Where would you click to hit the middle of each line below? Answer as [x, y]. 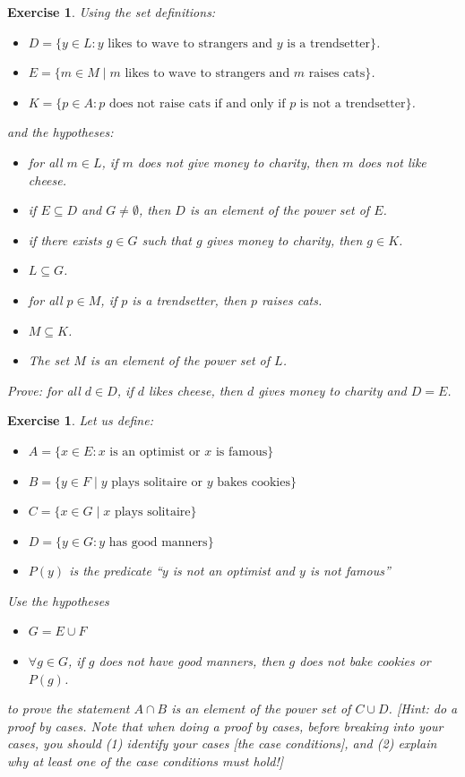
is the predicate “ [116, 571]
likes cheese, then [196, 390]
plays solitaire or [157, 482]
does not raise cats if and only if [197, 103]
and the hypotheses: [60, 132]
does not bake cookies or [365, 661]
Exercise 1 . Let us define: [80, 420]
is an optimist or [155, 452]
